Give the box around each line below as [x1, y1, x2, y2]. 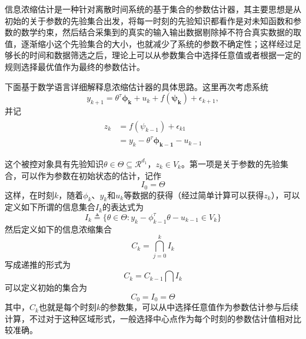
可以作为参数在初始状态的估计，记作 [21, 169, 161, 181]
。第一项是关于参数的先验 [181, 157, 280, 169]
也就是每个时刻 [38, 301, 97, 313]
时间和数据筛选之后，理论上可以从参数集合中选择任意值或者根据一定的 [29, 49, 301, 61]
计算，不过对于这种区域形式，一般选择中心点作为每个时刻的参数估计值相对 [5, 312, 293, 324]
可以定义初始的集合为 [5, 281, 87, 294]
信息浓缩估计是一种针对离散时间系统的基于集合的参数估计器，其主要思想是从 [5, 3, 301, 15]
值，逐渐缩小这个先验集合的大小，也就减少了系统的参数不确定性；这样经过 [5, 37, 293, 49]
